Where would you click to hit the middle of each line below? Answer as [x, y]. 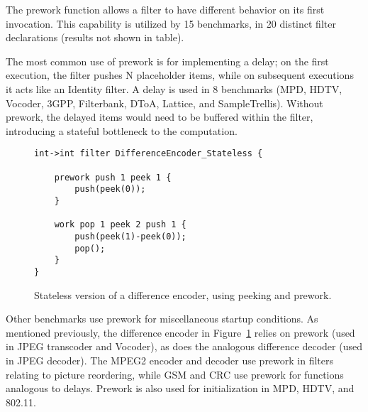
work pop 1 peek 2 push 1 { [120, 225]
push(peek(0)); [110, 189]
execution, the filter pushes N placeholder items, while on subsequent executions [180, 75]
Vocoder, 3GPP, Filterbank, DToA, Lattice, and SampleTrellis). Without [165, 103]
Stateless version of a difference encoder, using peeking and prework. [183, 294]
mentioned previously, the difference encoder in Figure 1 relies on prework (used [180, 332]
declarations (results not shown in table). [95, 37]
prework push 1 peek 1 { [113, 177]
